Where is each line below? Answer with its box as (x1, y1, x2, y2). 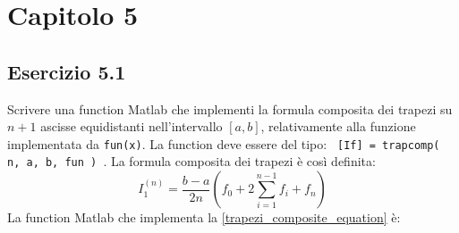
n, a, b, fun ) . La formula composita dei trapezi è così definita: (7, 152, 376, 171)
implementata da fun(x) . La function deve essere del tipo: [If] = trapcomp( (7, 134, 440, 153)
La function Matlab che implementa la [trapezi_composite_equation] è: (7, 208, 401, 227)
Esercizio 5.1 (7, 57, 126, 85)
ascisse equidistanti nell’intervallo (40, 117, 223, 136)
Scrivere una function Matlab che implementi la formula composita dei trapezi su (7, 99, 453, 118)
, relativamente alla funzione (260, 117, 416, 136)
